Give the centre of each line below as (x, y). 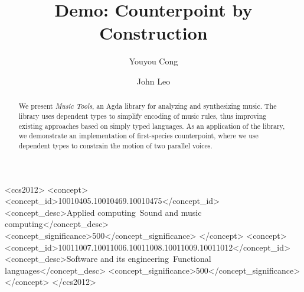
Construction (153, 33)
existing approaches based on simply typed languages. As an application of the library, (152, 126)
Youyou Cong (153, 61)
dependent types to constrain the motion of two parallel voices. (115, 145)
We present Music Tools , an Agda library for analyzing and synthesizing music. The (148, 106)
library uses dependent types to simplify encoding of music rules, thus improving (143, 116)
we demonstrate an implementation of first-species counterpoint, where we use (138, 136)
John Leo (153, 81)
